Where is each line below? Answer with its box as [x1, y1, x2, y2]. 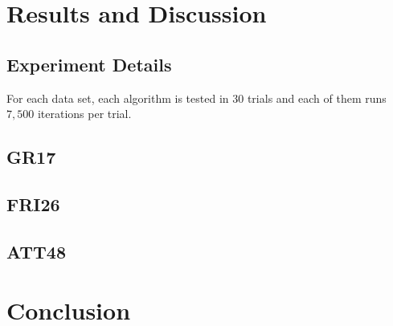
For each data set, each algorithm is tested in [6, 89, 229, 106]
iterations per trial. [37, 105, 132, 122]
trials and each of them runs [247, 89, 387, 106]
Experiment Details [6, 51, 172, 76]
